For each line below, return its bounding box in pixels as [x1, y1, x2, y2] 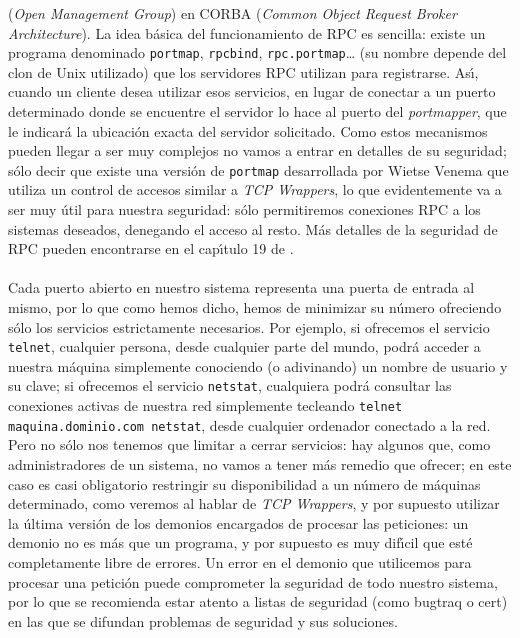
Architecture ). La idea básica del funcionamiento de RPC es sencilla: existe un [8, 22, 486, 43]
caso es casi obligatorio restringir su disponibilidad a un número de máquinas [8, 473, 481, 494]
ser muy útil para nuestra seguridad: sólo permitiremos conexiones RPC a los [8, 199, 481, 220]
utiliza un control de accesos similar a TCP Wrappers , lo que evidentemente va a [8, 179, 502, 200]
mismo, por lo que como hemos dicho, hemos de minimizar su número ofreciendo [8, 297, 502, 318]
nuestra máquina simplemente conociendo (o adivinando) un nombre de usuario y [8, 355, 508, 376]
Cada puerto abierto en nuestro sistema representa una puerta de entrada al [8, 277, 475, 298]
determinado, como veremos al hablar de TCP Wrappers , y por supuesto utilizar [8, 493, 500, 514]
